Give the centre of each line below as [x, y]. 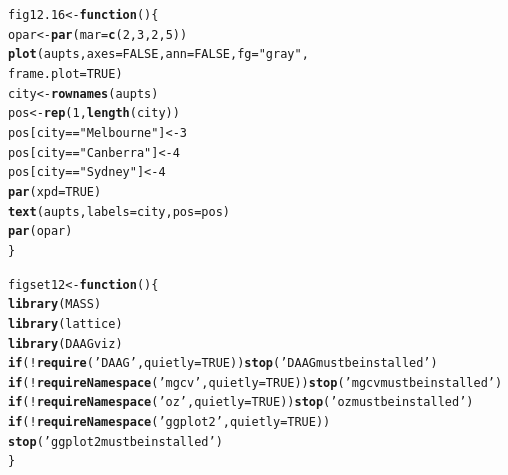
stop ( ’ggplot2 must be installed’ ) [115, 441]
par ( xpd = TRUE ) [55, 191]
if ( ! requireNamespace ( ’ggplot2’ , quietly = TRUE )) [169, 422]
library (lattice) [65, 323]
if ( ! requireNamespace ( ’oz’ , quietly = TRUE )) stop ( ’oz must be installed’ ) [241, 402]
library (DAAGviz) [65, 343]
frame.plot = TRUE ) [65, 73]
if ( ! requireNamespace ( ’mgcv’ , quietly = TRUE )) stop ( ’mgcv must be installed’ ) [255, 382]
